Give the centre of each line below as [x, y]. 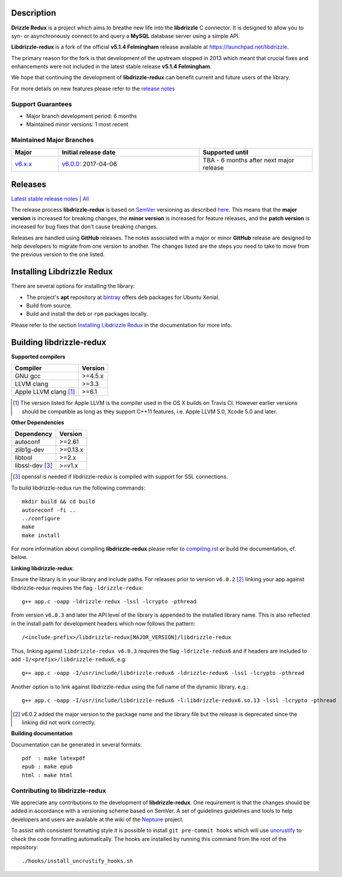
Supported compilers [38, 356]
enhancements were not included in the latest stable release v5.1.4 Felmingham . [111, 67]
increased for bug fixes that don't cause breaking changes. [85, 227]
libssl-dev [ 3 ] [34, 466]
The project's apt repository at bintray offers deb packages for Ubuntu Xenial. [123, 297]
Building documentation [42, 733]
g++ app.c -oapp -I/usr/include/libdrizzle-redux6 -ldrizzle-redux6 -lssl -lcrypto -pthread [163, 673]
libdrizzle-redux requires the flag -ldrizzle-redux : [77, 588]
